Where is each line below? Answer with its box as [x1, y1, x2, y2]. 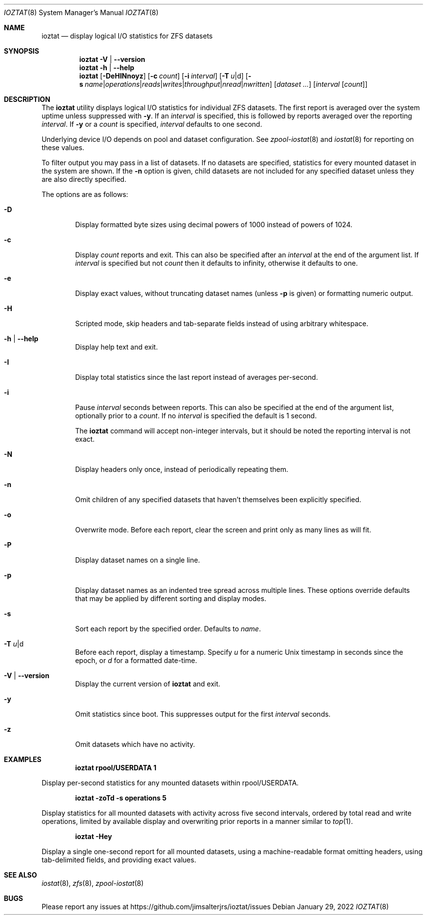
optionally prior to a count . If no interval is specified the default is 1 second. [75, 411, 317, 420]
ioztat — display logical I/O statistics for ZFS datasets [41, 32, 213, 40]
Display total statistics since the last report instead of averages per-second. [75, 373, 318, 381]
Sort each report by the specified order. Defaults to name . [75, 625, 261, 633]
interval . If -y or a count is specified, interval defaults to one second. [41, 120, 262, 128]
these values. [41, 143, 84, 152]
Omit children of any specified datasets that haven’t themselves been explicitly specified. [75, 495, 362, 504]
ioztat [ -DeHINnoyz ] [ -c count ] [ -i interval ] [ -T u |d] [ [79, 72, 248, 80]
